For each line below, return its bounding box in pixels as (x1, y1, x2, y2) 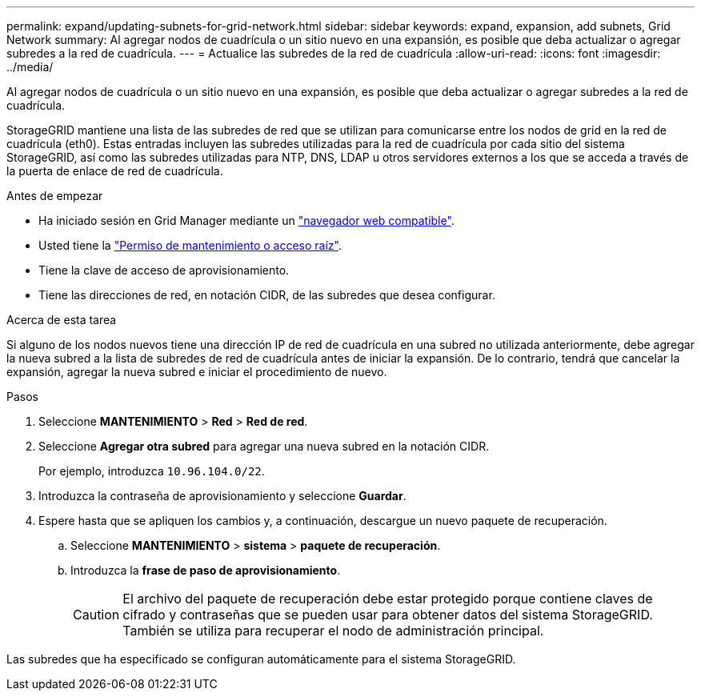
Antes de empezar (6, 189, 103, 202)
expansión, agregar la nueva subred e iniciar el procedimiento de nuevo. (6, 365, 387, 379)
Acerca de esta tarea (6, 313, 117, 326)
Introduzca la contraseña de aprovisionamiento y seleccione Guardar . (38, 489, 407, 503)
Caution (73, 607, 120, 623)
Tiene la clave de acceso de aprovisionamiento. (38, 263, 290, 277)
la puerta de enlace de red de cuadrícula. (6, 164, 223, 178)
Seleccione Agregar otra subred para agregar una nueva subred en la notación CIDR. (38, 439, 490, 453)
